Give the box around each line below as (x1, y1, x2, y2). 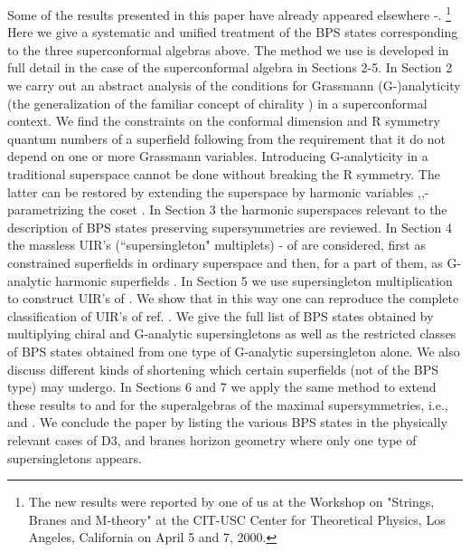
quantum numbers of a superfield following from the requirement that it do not (7, 128, 446, 148)
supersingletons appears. (7, 448, 142, 467)
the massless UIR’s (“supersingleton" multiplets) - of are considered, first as (7, 235, 426, 254)
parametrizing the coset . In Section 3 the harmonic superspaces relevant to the (7, 200, 447, 219)
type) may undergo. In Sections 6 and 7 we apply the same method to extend (7, 377, 437, 396)
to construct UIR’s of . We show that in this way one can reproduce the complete (7, 289, 459, 308)
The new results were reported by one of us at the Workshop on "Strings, (28, 492, 435, 511)
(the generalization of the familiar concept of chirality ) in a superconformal (7, 93, 428, 112)
